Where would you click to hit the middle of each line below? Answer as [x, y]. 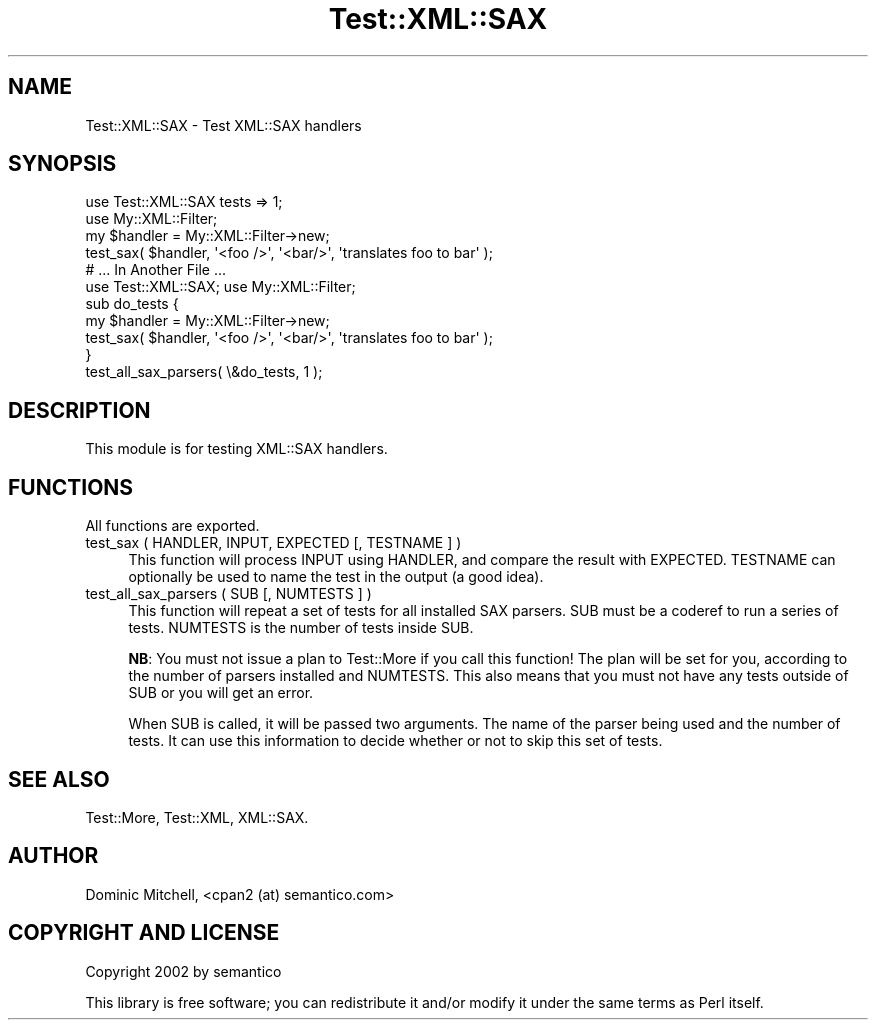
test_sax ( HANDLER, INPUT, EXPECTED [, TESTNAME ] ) [273, 543]
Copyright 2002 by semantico [183, 971]
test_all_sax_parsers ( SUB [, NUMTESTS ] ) [228, 594]
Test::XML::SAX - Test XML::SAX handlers [223, 125]
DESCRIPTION [79, 410]
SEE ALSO [59, 779]
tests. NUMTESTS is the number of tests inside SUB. [301, 628]
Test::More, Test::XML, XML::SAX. [197, 817]
